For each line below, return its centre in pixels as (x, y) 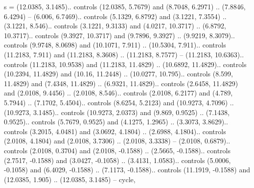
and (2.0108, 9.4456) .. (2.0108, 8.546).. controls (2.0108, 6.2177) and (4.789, (118, 93)
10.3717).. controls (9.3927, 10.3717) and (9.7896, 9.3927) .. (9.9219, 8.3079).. (119, 35)
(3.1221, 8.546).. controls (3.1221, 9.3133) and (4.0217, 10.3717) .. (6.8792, (115, 26)
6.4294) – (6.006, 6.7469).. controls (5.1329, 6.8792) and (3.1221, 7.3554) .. (115, 16)
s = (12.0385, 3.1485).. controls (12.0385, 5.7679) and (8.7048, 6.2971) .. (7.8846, (125, 6)
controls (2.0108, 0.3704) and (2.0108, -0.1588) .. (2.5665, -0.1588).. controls (117, 150)
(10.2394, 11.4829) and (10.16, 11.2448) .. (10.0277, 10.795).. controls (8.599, (118, 74)
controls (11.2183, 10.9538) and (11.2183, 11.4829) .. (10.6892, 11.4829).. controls (125, 64)
